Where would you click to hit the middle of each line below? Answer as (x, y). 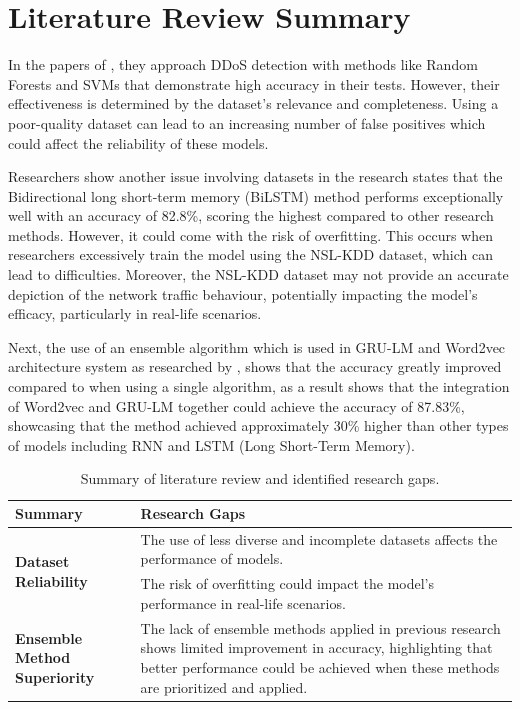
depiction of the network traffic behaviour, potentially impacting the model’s (243, 293)
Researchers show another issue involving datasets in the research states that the (255, 176)
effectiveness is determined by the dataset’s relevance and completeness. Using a (253, 103)
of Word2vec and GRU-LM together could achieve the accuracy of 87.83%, (236, 405)
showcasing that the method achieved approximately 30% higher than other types (258, 425)
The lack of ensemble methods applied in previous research (320, 627)
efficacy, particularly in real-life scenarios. (135, 313)
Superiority (55, 676)
